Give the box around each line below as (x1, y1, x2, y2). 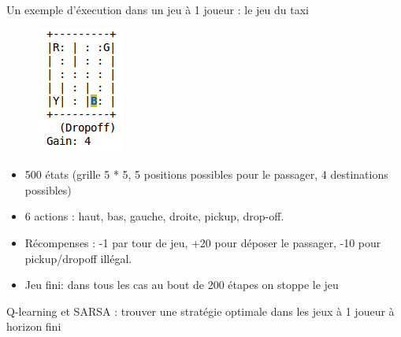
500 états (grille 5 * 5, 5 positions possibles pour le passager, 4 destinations (24, 166, 388, 183)
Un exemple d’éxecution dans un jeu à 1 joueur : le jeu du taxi (6, 2, 309, 17)
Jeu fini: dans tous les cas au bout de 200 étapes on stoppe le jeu (24, 276, 339, 293)
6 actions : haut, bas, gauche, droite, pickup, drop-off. (24, 208, 284, 224)
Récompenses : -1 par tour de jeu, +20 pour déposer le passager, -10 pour (24, 234, 381, 250)
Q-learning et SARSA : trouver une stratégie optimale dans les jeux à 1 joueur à (6, 302, 395, 319)
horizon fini (6, 318, 61, 335)
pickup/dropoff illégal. (24, 250, 132, 266)
